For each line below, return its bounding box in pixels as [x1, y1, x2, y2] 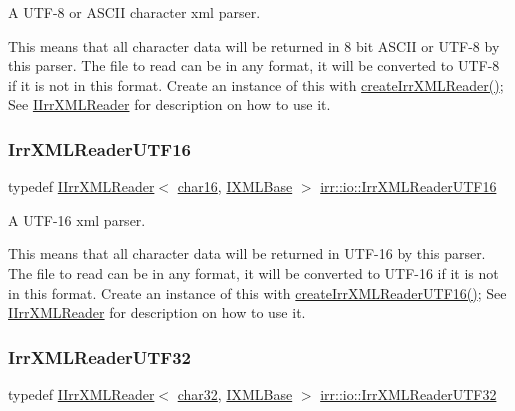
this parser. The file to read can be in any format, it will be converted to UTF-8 [8, 55, 500, 76]
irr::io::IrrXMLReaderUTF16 [320, 176, 497, 197]
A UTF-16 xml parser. [8, 209, 146, 230]
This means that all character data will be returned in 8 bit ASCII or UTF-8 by [8, 35, 500, 56]
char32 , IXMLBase [177, 383, 293, 404]
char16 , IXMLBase [177, 176, 293, 197]
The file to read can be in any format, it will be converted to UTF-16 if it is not [8, 262, 499, 283]
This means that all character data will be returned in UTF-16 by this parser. [8, 243, 486, 264]
